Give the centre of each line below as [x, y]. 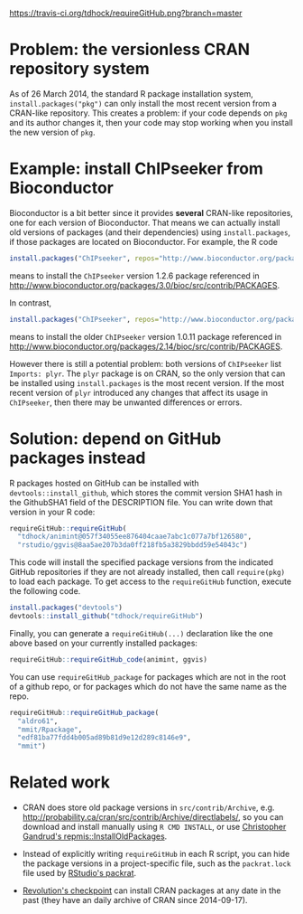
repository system [80, 69]
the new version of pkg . [52, 132]
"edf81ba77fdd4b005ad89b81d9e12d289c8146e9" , [105, 738]
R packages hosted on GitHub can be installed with [105, 483]
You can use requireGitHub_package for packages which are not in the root [148, 676]
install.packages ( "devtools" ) [66, 608]
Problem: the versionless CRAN [130, 50]
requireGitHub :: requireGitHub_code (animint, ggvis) [108, 659]
